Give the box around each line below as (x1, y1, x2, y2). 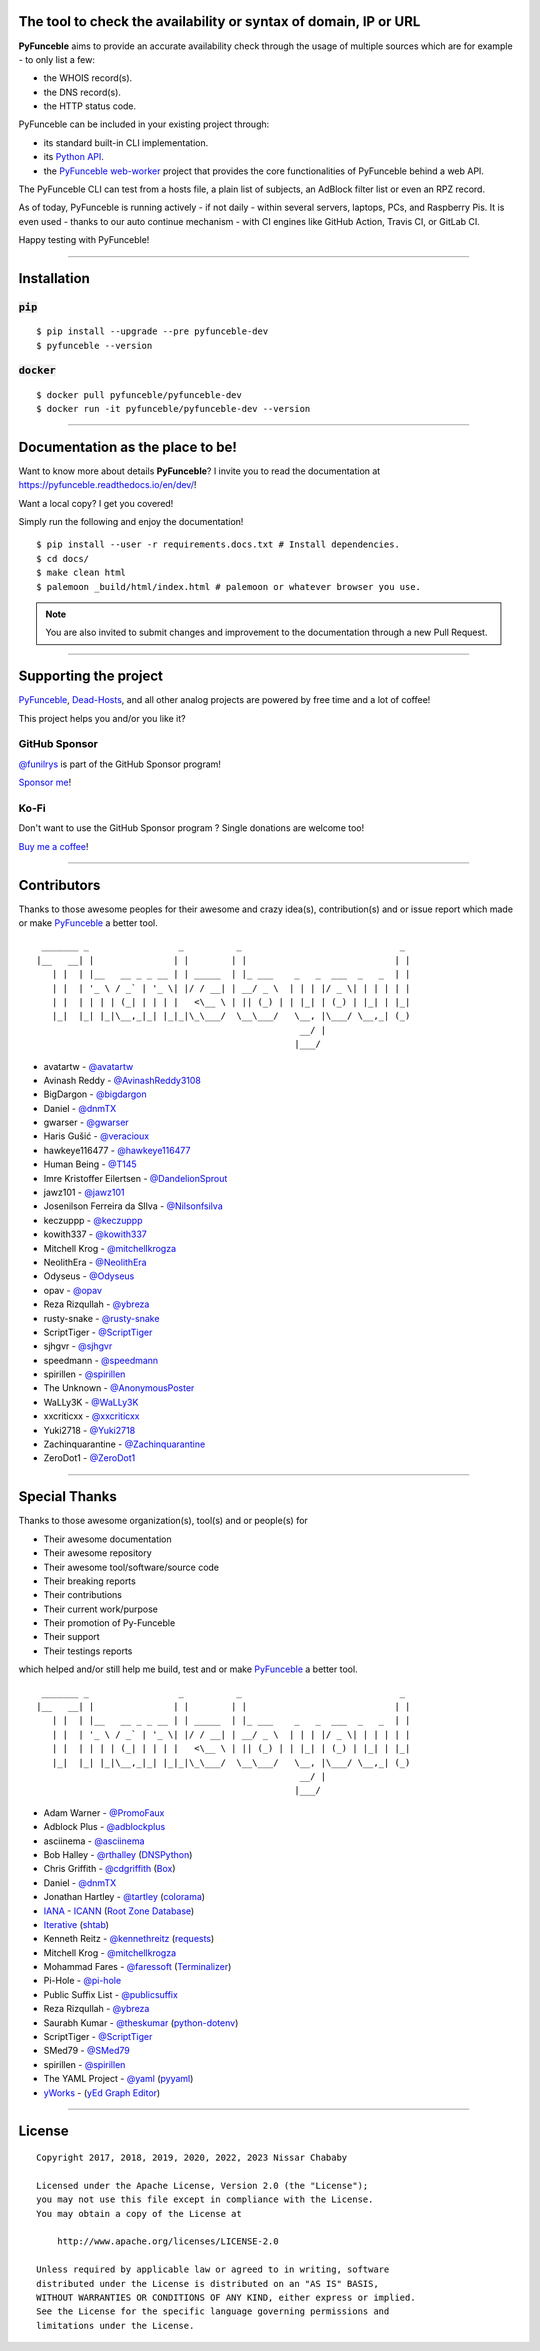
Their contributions (43, 1589, 122, 1601)
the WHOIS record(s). (43, 72, 133, 84)
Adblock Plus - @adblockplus (43, 1821, 166, 1833)
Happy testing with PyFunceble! (18, 234, 150, 246)
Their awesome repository (43, 1547, 152, 1559)
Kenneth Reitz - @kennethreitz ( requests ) (43, 1933, 215, 1945)
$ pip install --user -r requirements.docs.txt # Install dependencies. (36, 539, 400, 550)
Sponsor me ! (18, 776, 72, 789)
